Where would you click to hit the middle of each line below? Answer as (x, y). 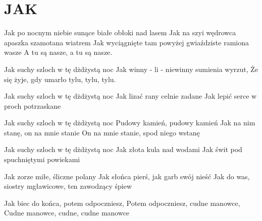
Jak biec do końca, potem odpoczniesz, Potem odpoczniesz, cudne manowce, (122, 203)
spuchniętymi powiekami (42, 159)
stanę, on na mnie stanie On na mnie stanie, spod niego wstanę (102, 132)
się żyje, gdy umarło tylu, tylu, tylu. (60, 79)
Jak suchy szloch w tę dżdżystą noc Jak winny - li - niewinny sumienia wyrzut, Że (131, 69)
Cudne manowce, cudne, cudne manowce (67, 213)
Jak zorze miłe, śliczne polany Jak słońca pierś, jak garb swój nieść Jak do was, (127, 176)
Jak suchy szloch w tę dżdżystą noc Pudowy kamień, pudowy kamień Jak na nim (130, 123)
